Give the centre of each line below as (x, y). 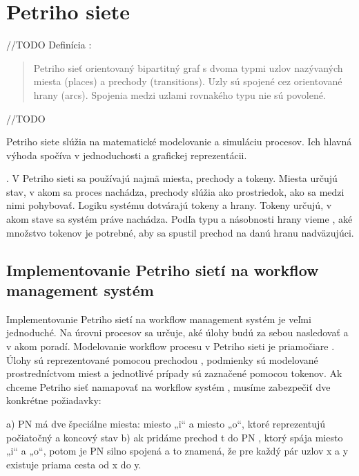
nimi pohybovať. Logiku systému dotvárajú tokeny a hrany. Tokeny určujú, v (169, 205)
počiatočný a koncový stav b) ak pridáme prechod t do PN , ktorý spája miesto (175, 437)
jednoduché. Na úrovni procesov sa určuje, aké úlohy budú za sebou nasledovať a (177, 332)
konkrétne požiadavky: (54, 400)
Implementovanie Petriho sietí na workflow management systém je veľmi (159, 319)
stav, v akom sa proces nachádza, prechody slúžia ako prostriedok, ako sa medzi (175, 191)
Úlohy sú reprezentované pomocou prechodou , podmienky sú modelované (162, 359)
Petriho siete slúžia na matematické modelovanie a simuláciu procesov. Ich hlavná (179, 141)
